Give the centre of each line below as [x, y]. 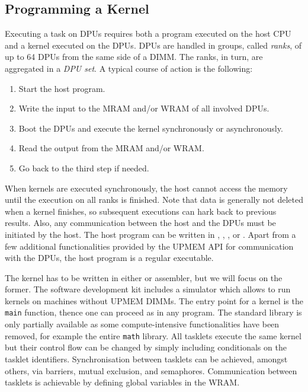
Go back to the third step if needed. [84, 168]
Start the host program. [62, 88]
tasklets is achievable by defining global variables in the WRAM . [122, 382]
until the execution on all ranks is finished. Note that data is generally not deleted [154, 200]
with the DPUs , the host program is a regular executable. [109, 258]
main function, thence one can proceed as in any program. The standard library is [153, 312]
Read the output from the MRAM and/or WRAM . [111, 148]
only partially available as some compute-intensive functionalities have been [142, 324]
